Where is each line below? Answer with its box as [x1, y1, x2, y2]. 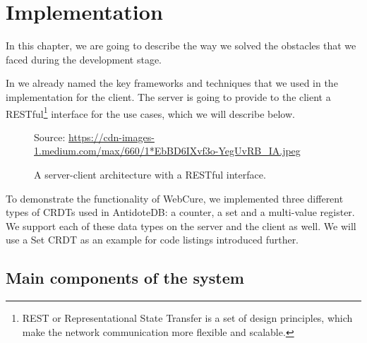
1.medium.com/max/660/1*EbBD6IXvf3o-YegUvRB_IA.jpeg [34, 143, 301, 158]
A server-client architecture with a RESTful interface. [34, 167, 266, 181]
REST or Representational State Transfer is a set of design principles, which [22, 311, 353, 325]
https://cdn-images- [68, 129, 155, 144]
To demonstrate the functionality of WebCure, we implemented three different [6, 191, 344, 205]
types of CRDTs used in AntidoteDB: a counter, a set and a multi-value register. [6, 205, 355, 219]
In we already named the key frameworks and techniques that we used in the [6, 76, 338, 90]
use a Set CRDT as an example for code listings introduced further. [6, 232, 299, 247]
